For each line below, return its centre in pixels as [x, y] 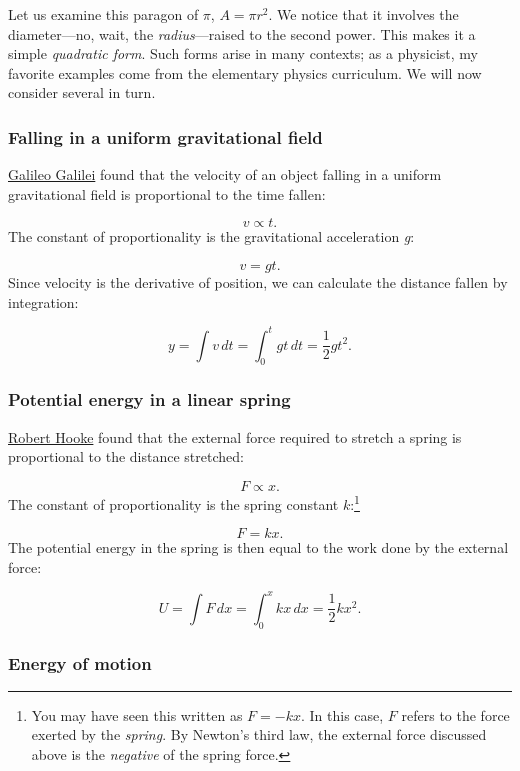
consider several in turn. [82, 92]
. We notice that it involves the [363, 14]
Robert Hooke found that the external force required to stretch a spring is [235, 436]
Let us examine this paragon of [103, 14]
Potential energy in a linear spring [149, 399]
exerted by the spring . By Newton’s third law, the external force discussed [259, 734]
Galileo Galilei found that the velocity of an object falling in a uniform [225, 174]
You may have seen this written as [137, 714]
